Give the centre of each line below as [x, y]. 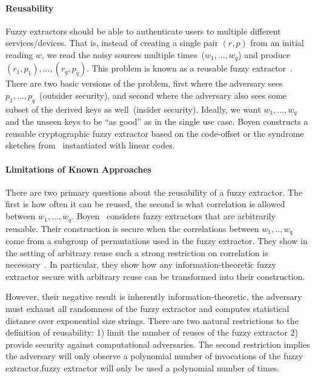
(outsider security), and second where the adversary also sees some [163, 95]
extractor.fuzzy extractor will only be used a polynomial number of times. [143, 367]
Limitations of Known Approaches [78, 169]
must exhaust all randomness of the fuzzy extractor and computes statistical [148, 308]
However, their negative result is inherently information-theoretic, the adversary [154, 297]
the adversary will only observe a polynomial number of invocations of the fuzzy [154, 356]
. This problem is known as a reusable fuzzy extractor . [190, 68]
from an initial [277, 43]
